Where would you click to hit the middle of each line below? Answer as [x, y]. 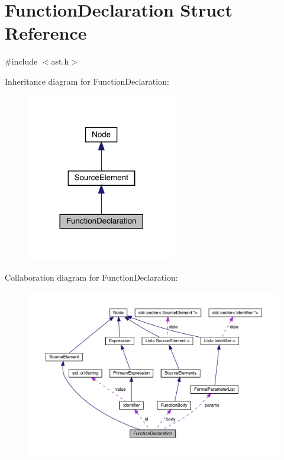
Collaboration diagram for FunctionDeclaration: [91, 277]
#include [21, 61]
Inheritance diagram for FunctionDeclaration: [87, 81]
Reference [46, 33]
